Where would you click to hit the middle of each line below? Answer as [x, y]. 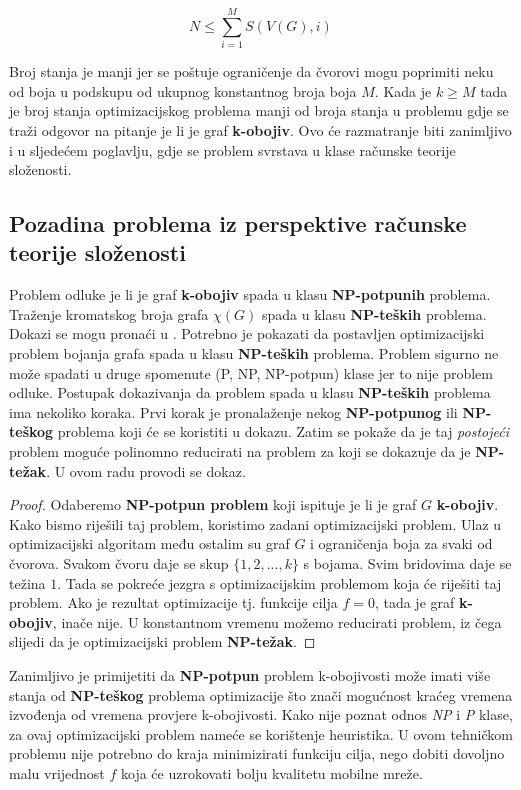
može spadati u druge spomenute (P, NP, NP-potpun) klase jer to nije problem [251, 372]
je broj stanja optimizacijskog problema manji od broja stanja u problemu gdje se [259, 110]
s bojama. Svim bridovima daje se [407, 563]
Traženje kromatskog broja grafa [109, 313]
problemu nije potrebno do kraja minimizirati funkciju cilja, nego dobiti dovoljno [257, 753]
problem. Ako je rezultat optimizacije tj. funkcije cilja [173, 602]
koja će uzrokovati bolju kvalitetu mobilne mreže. [272, 772]
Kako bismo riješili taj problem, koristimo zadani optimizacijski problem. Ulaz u [255, 523]
